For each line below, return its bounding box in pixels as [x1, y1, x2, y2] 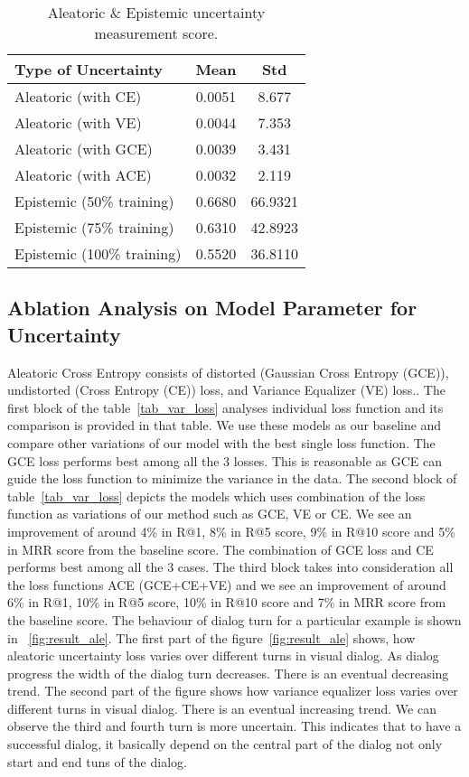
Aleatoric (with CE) [14, 86, 142, 107]
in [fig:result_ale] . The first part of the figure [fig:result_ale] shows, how [7, 628, 416, 647]
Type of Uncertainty [14, 59, 164, 80]
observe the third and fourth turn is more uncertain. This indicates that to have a [7, 716, 462, 735]
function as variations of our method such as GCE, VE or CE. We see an [7, 504, 412, 523]
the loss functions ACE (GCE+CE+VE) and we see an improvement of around [7, 575, 446, 594]
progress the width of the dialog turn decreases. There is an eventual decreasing [7, 663, 449, 682]
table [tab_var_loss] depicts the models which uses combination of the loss [7, 486, 426, 505]
